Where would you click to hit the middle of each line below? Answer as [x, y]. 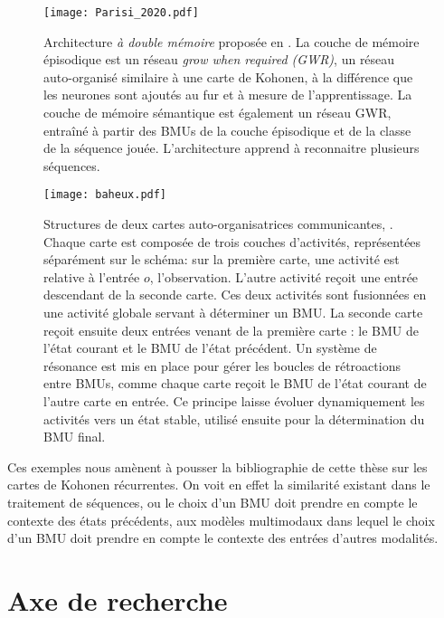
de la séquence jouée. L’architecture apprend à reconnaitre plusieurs [231, 148]
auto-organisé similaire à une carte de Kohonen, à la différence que [228, 76]
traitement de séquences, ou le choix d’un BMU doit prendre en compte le [213, 502]
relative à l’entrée [92, 276]
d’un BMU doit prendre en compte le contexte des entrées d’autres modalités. [223, 538]
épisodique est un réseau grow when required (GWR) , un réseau [219, 59]
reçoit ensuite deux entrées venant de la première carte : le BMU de [231, 330]
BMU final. [75, 437]
